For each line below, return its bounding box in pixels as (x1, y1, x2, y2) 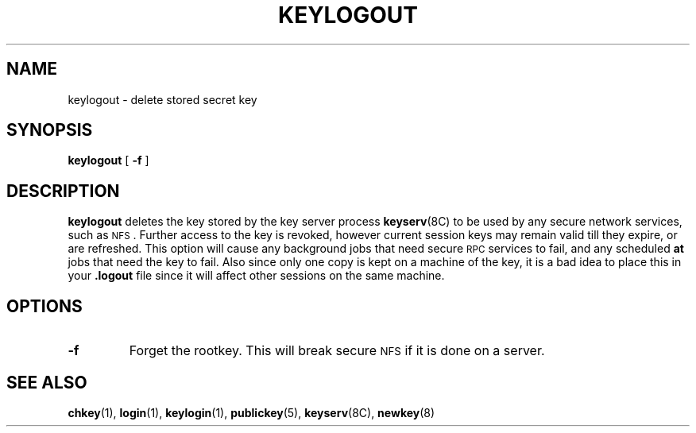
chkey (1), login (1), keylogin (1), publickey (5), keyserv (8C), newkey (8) (68, 405, 435, 419)
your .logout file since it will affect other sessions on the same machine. (68, 269, 445, 283)
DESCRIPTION (6, 180, 120, 201)
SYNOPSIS (6, 120, 93, 141)
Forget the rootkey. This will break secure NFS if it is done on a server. (129, 342, 545, 359)
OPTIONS (6, 296, 83, 316)
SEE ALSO (6, 372, 87, 392)
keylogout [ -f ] (68, 153, 149, 168)
